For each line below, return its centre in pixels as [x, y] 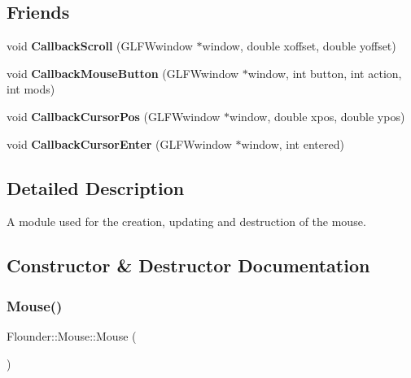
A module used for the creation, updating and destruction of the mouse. [186, 222]
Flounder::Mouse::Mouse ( [72, 335]
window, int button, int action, [325, 73]
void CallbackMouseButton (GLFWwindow [123, 73]
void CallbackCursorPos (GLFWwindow [114, 116]
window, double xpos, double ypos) [317, 116]
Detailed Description [96, 187]
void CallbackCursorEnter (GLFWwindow [119, 143]
